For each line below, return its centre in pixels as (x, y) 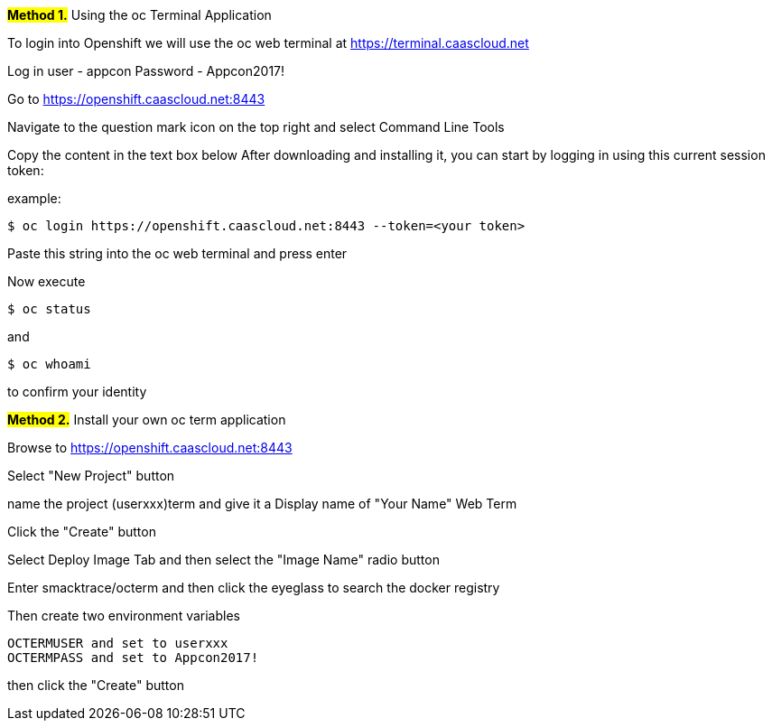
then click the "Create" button (96, 685)
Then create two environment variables (124, 616)
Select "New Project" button (91, 476)
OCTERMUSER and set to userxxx (118, 643)
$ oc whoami (49, 364)
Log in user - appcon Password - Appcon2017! (146, 71)
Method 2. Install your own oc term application (147, 420)
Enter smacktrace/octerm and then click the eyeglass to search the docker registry (254, 588)
